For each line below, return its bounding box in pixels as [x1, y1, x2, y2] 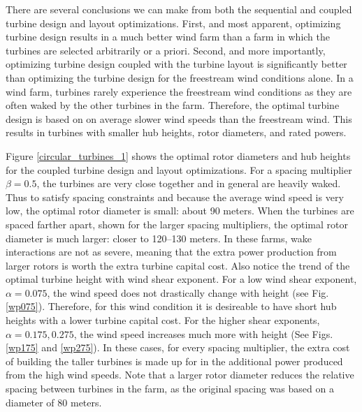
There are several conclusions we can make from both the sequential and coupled [6, 2, 352, 16]
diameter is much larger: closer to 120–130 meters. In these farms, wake [6, 230, 312, 245]
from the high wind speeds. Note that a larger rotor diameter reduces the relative [6, 367, 354, 382]
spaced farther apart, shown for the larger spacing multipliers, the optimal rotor [6, 216, 348, 231]
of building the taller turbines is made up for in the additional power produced [6, 353, 343, 368]
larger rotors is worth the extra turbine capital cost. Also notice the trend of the [6, 258, 350, 272]
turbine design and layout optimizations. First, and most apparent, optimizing [6, 15, 341, 30]
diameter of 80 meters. [6, 395, 102, 409]
